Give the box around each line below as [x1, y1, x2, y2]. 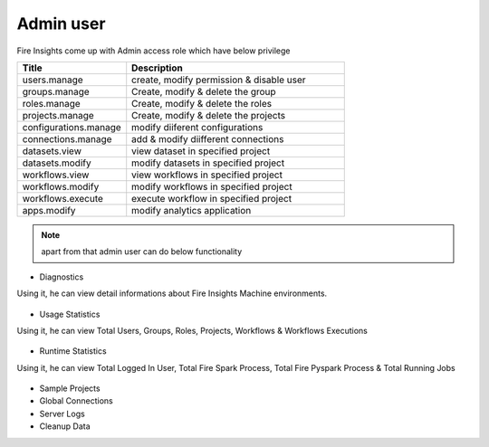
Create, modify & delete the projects [131, 109, 285, 121]
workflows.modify [22, 180, 100, 193]
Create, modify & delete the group [131, 85, 276, 98]
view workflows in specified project [131, 168, 283, 181]
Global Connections [39, 395, 113, 406]
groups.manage [22, 85, 90, 98]
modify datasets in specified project [131, 157, 285, 169]
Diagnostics [39, 271, 84, 282]
